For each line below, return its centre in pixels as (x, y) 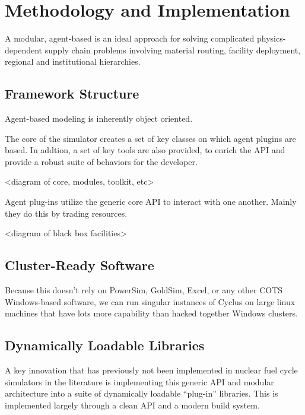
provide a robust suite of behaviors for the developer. (101, 161)
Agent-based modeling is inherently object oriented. (99, 118)
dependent (24, 50)
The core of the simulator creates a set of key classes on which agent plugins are (150, 138)
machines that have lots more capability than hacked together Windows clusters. (151, 313)
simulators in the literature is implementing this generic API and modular (139, 381)
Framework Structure (72, 94)
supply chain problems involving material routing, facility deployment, (173, 50)
